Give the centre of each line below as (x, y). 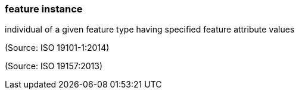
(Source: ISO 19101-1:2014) (57, 48)
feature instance (44, 9)
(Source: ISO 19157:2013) (54, 66)
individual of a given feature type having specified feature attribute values (150, 30)
